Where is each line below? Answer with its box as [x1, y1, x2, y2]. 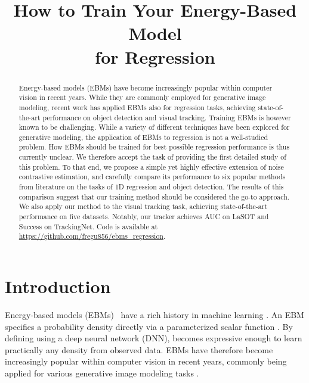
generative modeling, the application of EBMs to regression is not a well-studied [18, 132, 268, 142]
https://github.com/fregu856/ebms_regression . [18, 231, 166, 241]
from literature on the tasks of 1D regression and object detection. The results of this [18, 182, 284, 192]
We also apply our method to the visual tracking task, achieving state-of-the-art [18, 201, 268, 211]
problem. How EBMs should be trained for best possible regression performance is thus [18, 142, 290, 152]
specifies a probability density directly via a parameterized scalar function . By [5, 320, 293, 332]
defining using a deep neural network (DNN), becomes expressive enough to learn [5, 332, 302, 344]
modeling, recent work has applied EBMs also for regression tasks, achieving [18, 102, 256, 112]
